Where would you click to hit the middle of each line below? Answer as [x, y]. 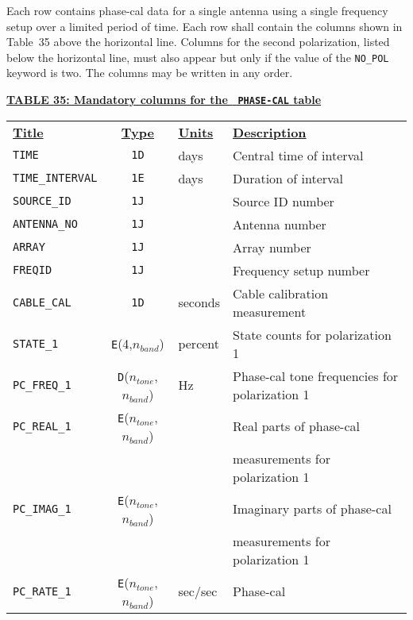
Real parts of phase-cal [296, 426]
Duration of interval [288, 178]
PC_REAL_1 [42, 426]
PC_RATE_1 [42, 591]
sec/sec [198, 591]
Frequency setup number [301, 270]
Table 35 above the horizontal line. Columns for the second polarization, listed [198, 42]
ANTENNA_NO [45, 224]
